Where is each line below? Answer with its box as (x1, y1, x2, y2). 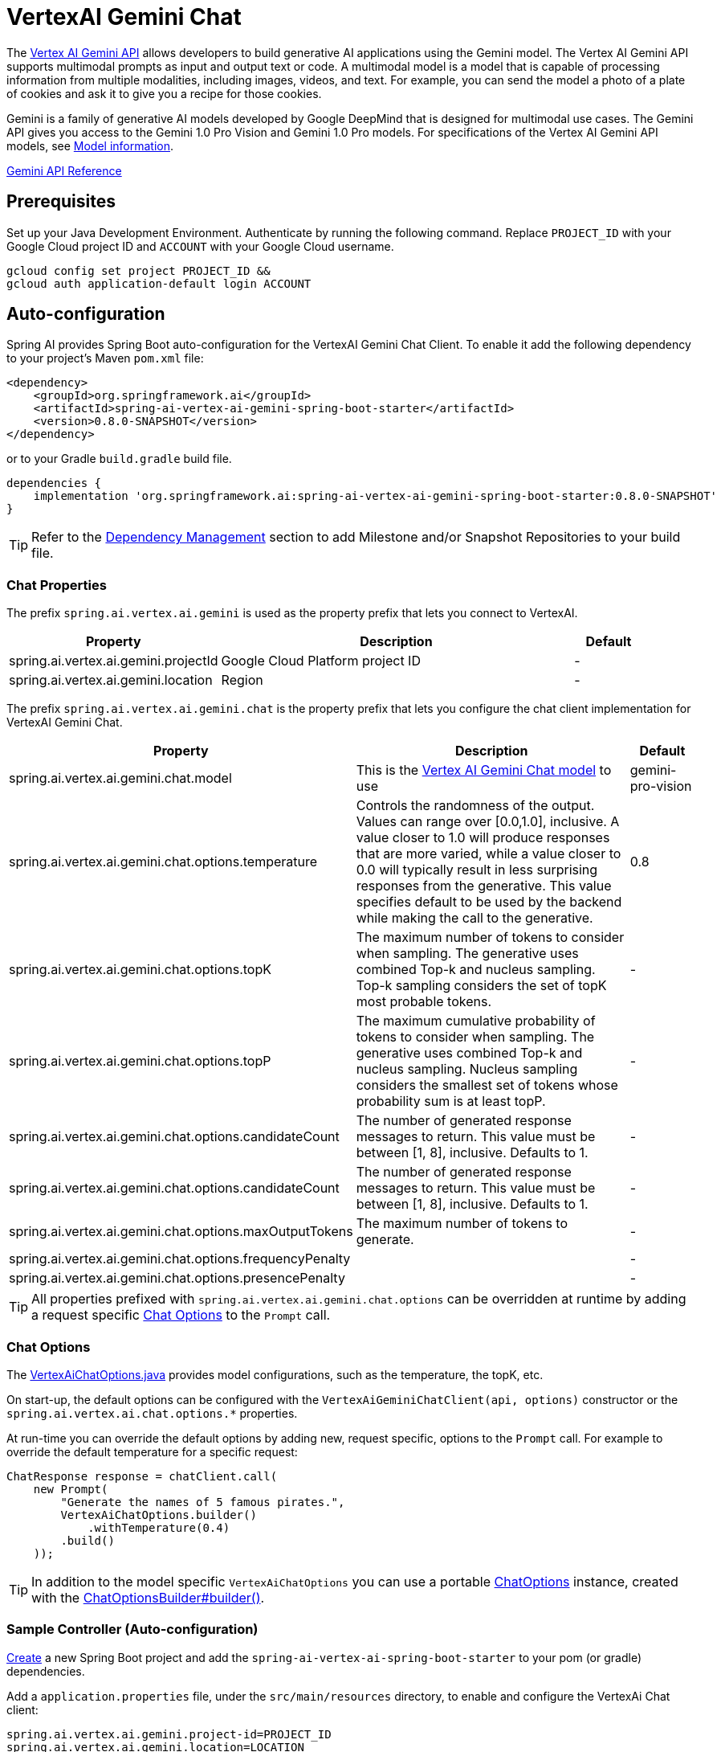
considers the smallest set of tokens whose (356, 1077, 618, 1094)
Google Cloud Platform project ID (221, 653, 421, 669)
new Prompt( (33, 1482, 108, 1496)
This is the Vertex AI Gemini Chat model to (356, 762, 612, 779)
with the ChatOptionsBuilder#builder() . (31, 1589, 265, 1606)
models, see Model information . (6, 138, 174, 153)
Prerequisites (6, 191, 116, 212)
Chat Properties (6, 576, 107, 593)
